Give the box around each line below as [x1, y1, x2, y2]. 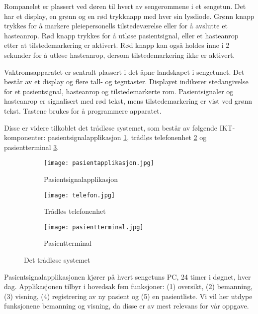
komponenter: [4, 132, 46, 143]
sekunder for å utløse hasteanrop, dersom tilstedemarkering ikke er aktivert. [4, 49, 235, 60]
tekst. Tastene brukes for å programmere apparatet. [4, 105, 162, 116]
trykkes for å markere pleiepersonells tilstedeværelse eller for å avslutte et [4, 20, 228, 31]
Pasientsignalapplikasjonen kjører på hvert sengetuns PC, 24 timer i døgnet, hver [4, 271, 251, 282]
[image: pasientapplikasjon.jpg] [44, 159, 154, 167]
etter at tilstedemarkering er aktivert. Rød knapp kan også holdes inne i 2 [4, 40, 230, 50]
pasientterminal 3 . [4, 142, 59, 152]
